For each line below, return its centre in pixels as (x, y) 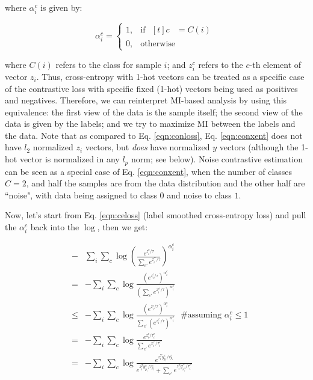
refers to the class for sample (108, 64)
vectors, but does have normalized (147, 147)
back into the (55, 226)
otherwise (158, 44)
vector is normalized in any (70, 159)
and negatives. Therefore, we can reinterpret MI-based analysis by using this (146, 100)
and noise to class (199, 195)
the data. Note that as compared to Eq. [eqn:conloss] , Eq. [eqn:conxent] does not (154, 135)
